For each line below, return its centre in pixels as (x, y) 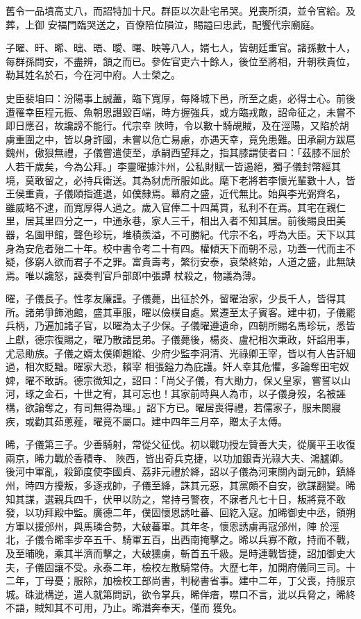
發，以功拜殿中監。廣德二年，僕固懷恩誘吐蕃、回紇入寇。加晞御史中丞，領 (176, 512)
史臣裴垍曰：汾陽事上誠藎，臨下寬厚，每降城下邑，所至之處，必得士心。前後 (180, 98)
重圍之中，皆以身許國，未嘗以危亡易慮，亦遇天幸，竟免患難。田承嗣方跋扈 (185, 139)
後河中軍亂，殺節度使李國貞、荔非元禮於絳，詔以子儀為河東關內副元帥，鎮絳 (180, 471)
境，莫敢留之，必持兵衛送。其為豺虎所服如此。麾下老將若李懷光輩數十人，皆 (180, 180)
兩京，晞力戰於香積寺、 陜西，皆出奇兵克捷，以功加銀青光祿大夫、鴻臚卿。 (177, 457)
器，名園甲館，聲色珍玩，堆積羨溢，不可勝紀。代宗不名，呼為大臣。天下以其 (180, 234)
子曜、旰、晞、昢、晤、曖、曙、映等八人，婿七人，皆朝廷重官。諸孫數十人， (180, 48)
